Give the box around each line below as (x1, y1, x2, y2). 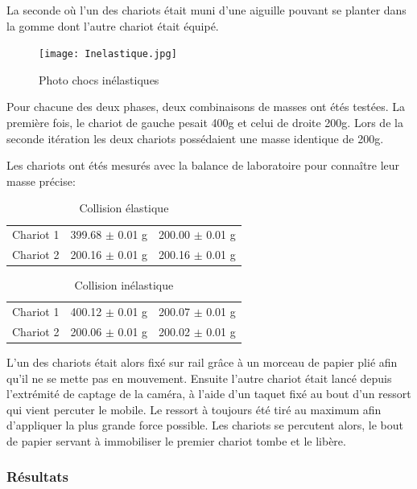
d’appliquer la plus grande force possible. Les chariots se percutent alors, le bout (6, 417, 403, 434)
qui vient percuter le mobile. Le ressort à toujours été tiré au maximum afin (6, 401, 382, 417)
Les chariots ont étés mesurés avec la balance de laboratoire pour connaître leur (6, 157, 400, 174)
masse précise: (6, 172, 76, 189)
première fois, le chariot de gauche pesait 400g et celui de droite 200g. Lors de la (6, 114, 403, 131)
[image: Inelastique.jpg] (39, 48, 177, 60)
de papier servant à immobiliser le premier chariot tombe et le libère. (6, 432, 346, 449)
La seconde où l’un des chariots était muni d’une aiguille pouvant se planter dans (6, 2, 407, 18)
